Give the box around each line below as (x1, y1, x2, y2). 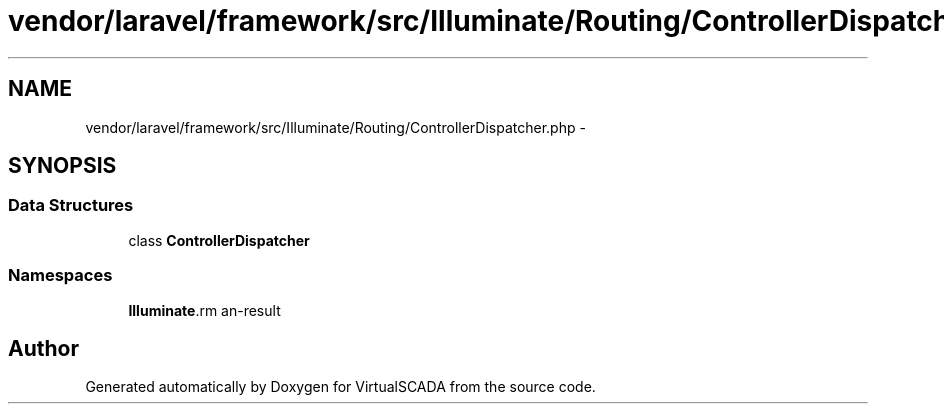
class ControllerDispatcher (128, 231, 310, 249)
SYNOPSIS (8, 153, 117, 179)
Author (8, 335, 79, 361)
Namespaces (8, 265, 113, 286)
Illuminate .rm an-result (128, 301, 281, 319)
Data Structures (8, 195, 134, 216)
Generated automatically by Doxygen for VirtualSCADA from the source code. (85, 378, 596, 396)
